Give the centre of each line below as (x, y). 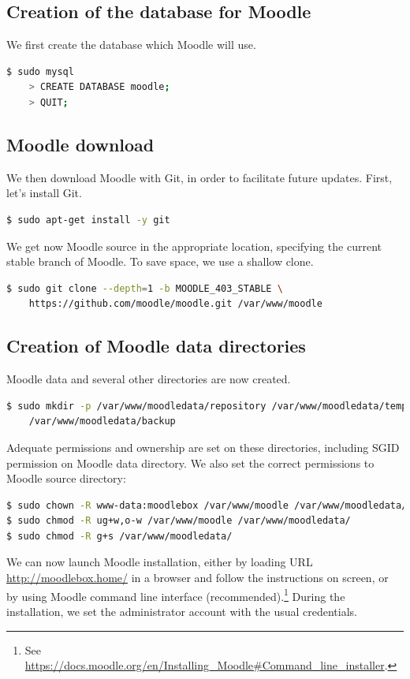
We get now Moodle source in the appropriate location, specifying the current (194, 246)
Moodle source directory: (66, 478)
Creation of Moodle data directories (156, 346)
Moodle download (80, 144)
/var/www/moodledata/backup (102, 422)
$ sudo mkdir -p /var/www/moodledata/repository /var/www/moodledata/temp (207, 406)
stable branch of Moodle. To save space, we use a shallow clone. (160, 261)
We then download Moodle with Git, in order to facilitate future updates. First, (199, 177)
